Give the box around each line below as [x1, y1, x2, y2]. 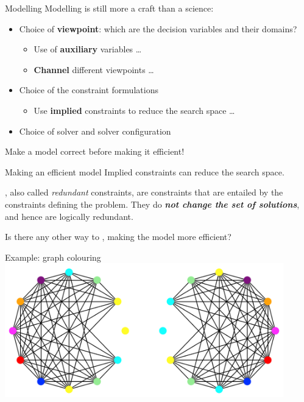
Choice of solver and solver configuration [19, 124, 171, 137]
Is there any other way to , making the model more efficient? [5, 230, 232, 243]
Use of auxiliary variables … [34, 43, 142, 55]
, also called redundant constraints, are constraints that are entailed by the [5, 186, 283, 199]
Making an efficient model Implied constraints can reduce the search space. [5, 165, 285, 178]
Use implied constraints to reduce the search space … [34, 104, 235, 116]
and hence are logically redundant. [5, 210, 133, 222]
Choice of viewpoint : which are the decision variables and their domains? [19, 22, 297, 35]
